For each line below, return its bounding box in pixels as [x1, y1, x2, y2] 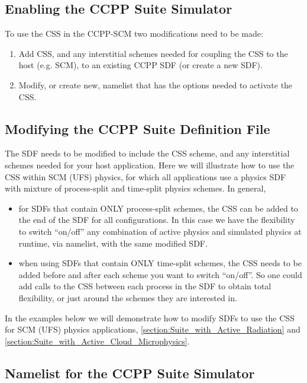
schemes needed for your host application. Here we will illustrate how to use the [5, 158, 295, 171]
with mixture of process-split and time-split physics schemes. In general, [5, 182, 266, 194]
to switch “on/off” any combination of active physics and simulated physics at [18, 225, 302, 237]
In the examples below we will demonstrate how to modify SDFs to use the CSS [5, 311, 295, 324]
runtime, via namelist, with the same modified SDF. [18, 237, 208, 249]
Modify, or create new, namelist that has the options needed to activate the [18, 78, 293, 91]
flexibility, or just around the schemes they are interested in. [18, 291, 237, 304]
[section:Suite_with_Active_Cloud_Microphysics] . [5, 334, 190, 347]
